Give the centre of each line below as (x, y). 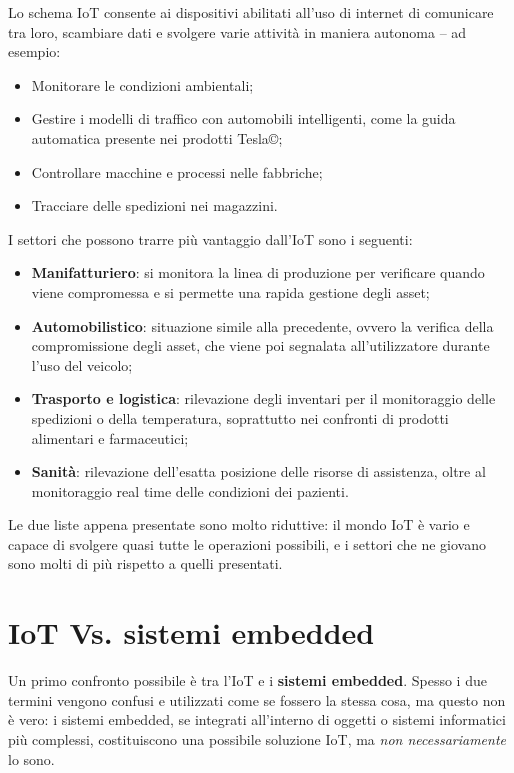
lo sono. (31, 758)
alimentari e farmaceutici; (110, 437)
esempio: (34, 51)
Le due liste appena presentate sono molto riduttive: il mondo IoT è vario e (239, 524)
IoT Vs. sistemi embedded (191, 632)
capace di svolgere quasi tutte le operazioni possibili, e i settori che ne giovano (247, 543)
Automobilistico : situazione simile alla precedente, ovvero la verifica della (262, 325)
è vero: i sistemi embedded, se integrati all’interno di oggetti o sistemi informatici (257, 719)
